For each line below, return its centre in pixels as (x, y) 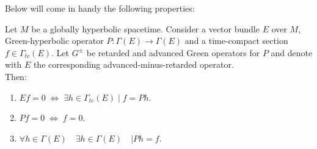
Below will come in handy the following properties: (100, 8)
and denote (292, 52)
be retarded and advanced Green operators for (173, 52)
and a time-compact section (236, 41)
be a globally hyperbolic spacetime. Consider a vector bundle (145, 28)
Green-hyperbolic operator (54, 41)
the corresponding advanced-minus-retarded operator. (133, 64)
